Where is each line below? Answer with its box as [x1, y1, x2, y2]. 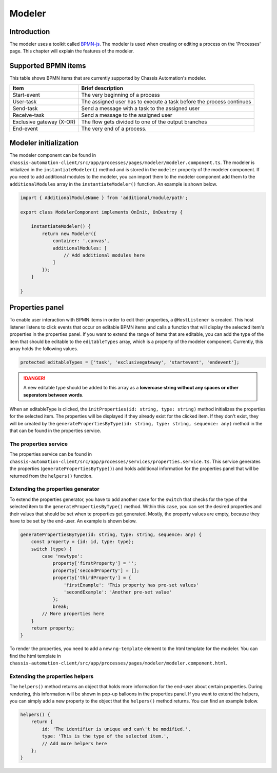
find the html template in [9, 653, 61, 659]
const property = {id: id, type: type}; [31, 539, 134, 545]
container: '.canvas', [52, 238, 110, 244]
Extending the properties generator [9, 486, 100, 493]
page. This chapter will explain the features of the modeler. [9, 48, 134, 54]
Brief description [81, 84, 123, 92]
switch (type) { [31, 546, 72, 552]
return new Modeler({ [42, 230, 96, 237]
